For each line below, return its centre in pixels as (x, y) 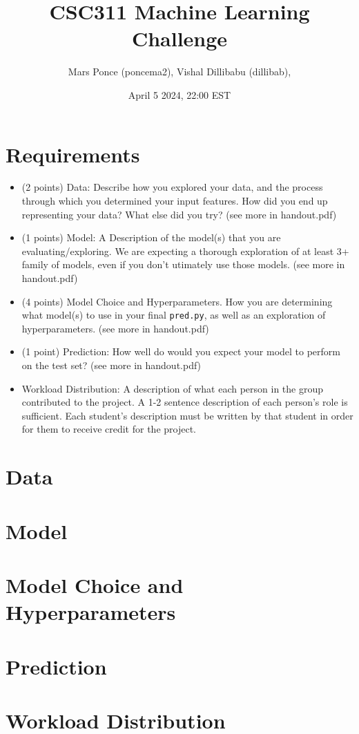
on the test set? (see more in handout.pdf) (111, 365)
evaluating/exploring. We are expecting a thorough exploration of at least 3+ (185, 251)
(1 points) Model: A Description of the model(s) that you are (151, 237)
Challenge (179, 38)
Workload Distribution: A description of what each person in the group (173, 388)
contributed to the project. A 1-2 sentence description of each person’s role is (185, 402)
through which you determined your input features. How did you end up (175, 201)
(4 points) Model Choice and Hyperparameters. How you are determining (177, 301)
